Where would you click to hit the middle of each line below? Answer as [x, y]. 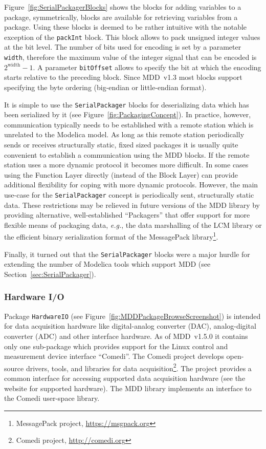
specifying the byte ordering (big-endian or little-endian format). [105, 87]
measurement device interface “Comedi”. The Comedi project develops [114, 356]
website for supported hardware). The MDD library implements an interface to [128, 388]
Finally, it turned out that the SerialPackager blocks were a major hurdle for [127, 254]
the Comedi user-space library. [52, 398]
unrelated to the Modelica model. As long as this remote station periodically [124, 134]
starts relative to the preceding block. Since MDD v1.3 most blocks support [123, 77]
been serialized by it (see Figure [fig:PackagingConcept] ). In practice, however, [128, 114]
